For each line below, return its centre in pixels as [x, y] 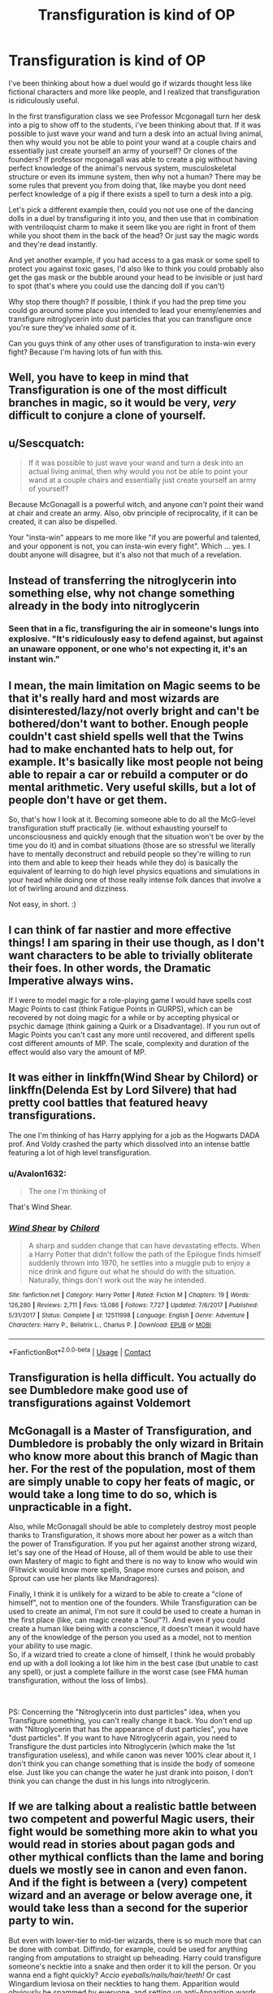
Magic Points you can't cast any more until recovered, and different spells [132, 1035]
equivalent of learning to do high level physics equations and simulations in [134, 871]
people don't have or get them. [88, 799]
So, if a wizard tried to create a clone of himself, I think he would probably [132, 1654]
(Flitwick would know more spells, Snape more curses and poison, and [127, 1570]
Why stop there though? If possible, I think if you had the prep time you [127, 302]
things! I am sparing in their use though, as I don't [136, 942]
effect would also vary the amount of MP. [78, 1052]
